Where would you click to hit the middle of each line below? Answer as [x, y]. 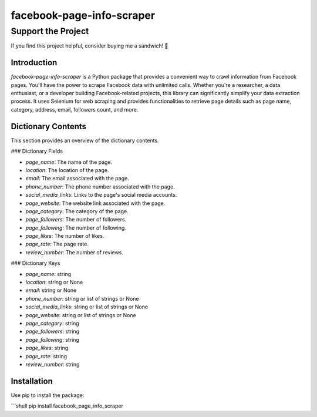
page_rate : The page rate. [57, 244]
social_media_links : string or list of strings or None [87, 307]
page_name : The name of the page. [69, 162]
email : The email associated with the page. [77, 179]
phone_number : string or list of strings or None [82, 298]
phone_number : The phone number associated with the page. [100, 186]
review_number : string [53, 364]
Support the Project [50, 31]
